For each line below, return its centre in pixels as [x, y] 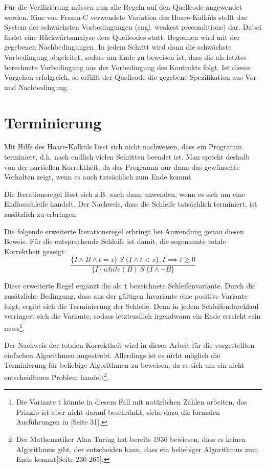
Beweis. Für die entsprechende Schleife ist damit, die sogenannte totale [115, 241]
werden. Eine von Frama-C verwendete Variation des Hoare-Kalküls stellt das [126, 17]
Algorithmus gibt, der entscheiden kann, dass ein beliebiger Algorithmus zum [137, 449]
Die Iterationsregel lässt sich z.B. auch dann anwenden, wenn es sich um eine [125, 194]
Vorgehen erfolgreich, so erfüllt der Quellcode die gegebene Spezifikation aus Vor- [131, 77]
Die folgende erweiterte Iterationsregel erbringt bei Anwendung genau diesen [124, 231]
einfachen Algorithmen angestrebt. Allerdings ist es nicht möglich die [112, 355]
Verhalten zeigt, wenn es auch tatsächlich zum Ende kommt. [99, 177]
